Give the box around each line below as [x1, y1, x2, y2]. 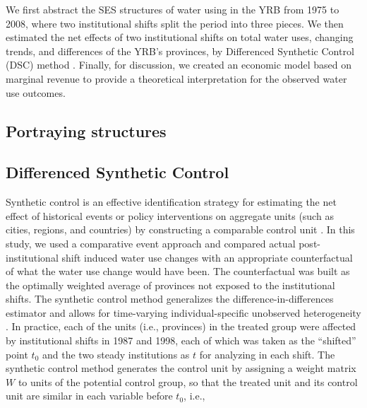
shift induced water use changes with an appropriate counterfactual [61, 250, 353, 264]
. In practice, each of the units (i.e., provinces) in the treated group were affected [6, 319, 356, 334]
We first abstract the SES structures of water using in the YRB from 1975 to [6, 2, 339, 16]
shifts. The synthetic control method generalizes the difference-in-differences [6, 291, 334, 306]
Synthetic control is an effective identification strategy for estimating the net [6, 194, 337, 209]
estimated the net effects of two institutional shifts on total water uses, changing [6, 30, 354, 45]
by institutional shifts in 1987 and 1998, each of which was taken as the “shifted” [6, 333, 356, 348]
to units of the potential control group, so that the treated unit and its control [18, 374, 358, 389]
